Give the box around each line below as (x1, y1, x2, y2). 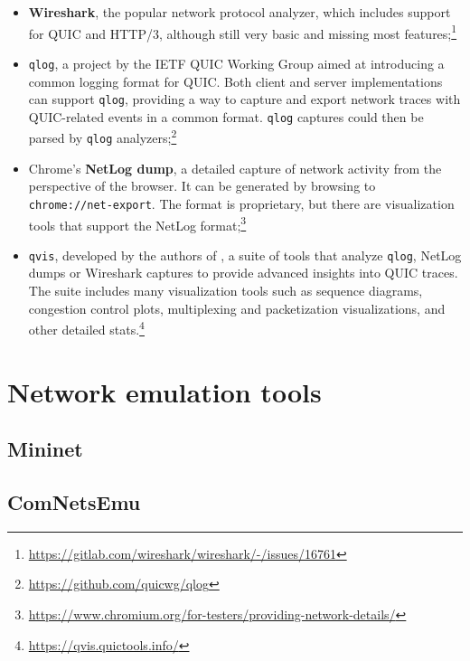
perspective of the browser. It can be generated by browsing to (28, 176, 376, 195)
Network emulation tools (7, 373, 322, 410)
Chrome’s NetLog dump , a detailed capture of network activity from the (28, 158, 442, 177)
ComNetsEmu (7, 488, 141, 516)
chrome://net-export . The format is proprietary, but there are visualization (28, 194, 455, 212)
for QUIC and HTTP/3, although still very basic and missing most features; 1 (28, 21, 457, 42)
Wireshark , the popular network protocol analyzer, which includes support (28, 3, 451, 21)
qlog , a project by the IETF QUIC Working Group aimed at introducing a (28, 53, 445, 72)
